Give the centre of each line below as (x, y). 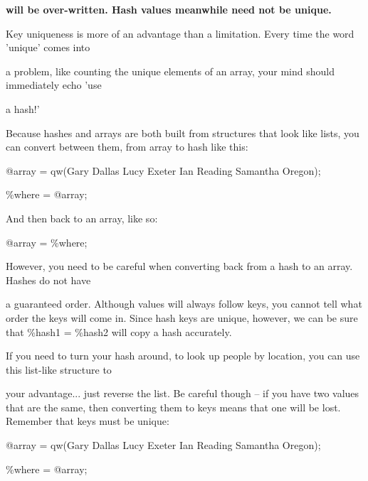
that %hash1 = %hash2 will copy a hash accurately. (119, 331)
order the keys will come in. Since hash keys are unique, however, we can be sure (182, 317)
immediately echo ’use (54, 85)
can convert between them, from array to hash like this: (127, 147)
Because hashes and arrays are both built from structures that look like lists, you (183, 133)
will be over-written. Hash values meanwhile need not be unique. (169, 9)
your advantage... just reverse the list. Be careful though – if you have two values (183, 393)
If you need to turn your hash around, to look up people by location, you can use (183, 356)
